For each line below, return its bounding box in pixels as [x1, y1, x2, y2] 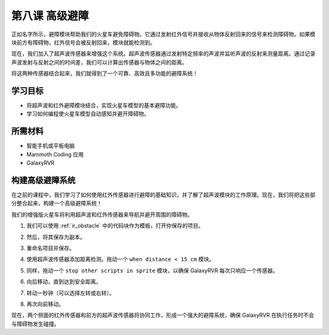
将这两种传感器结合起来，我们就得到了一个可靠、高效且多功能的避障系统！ [11, 70, 198, 77]
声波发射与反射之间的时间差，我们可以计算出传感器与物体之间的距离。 [11, 58, 188, 66]
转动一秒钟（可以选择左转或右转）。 [26, 289, 115, 297]
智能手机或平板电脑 [26, 142, 75, 149]
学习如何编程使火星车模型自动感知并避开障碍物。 [26, 110, 149, 118]
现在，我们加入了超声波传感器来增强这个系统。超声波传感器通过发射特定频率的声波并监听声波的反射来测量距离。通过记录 [11, 50, 316, 57]
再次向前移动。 [26, 300, 64, 308]
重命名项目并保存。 [26, 244, 75, 252]
